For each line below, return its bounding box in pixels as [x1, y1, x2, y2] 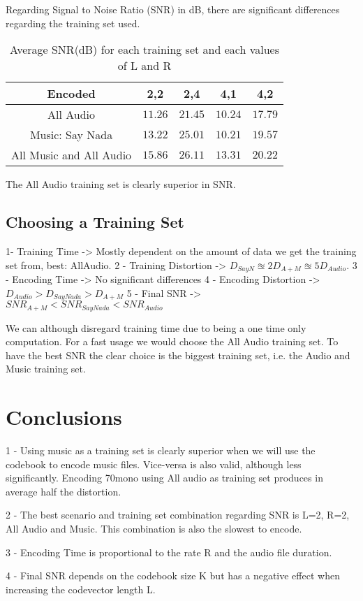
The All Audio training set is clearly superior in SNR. [6, 177, 236, 191]
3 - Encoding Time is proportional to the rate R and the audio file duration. [6, 544, 332, 559]
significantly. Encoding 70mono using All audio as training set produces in [6, 470, 323, 485]
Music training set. [6, 361, 86, 376]
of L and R [117, 57, 172, 74]
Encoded [47, 85, 96, 102]
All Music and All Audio [11, 147, 132, 164]
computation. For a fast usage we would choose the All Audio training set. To [6, 334, 339, 349]
